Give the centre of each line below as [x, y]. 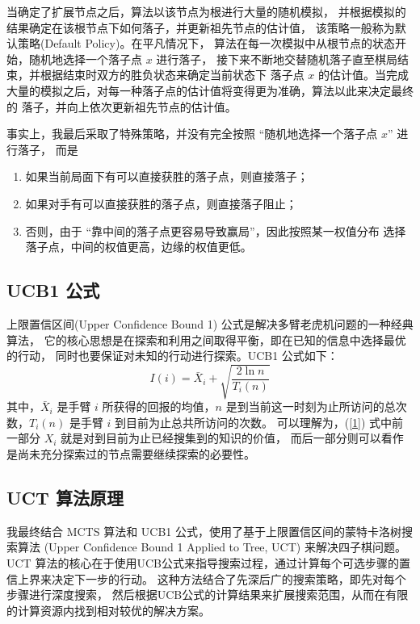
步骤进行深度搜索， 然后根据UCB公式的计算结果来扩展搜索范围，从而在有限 [208, 595]
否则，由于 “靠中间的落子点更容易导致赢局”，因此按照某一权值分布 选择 [216, 230]
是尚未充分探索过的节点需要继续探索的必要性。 [131, 454]
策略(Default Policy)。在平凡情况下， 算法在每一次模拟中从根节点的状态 [206, 43]
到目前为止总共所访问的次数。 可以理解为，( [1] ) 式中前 [259, 422]
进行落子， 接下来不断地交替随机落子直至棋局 [277, 59]
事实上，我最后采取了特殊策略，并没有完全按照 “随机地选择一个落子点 [192, 134]
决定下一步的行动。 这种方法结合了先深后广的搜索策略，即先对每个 [229, 578]
